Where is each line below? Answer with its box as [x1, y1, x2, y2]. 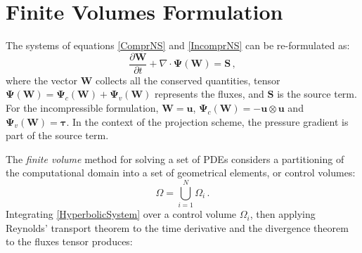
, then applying [250, 207, 316, 221]
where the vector [6, 72, 77, 87]
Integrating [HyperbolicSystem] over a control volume [6, 207, 237, 221]
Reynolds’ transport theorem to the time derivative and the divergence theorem [6, 220, 349, 235]
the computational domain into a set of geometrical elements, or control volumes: [6, 165, 356, 180]
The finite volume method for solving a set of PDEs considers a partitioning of [6, 151, 344, 166]
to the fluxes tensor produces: [6, 234, 133, 249]
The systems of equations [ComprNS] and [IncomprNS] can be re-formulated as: [6, 38, 350, 53]
